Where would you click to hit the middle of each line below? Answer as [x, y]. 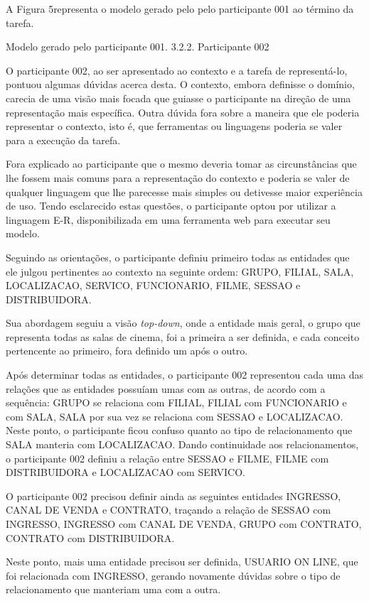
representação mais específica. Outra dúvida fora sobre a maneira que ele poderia [183, 112]
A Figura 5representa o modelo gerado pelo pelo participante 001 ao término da [180, 9]
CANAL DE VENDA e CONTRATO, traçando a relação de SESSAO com [169, 510]
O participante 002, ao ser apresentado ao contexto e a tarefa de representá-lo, [177, 70]
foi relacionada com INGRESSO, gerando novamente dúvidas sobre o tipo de [173, 575]
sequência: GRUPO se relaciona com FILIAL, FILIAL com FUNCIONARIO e [176, 402]
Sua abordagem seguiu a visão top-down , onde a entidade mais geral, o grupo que [183, 323]
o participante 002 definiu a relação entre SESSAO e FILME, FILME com [167, 458]
